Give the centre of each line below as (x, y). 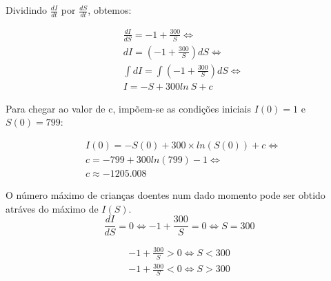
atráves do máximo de (52, 208)
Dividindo (27, 10)
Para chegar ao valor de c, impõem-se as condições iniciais (129, 108)
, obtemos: (110, 10)
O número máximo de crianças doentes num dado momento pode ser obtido (165, 194)
